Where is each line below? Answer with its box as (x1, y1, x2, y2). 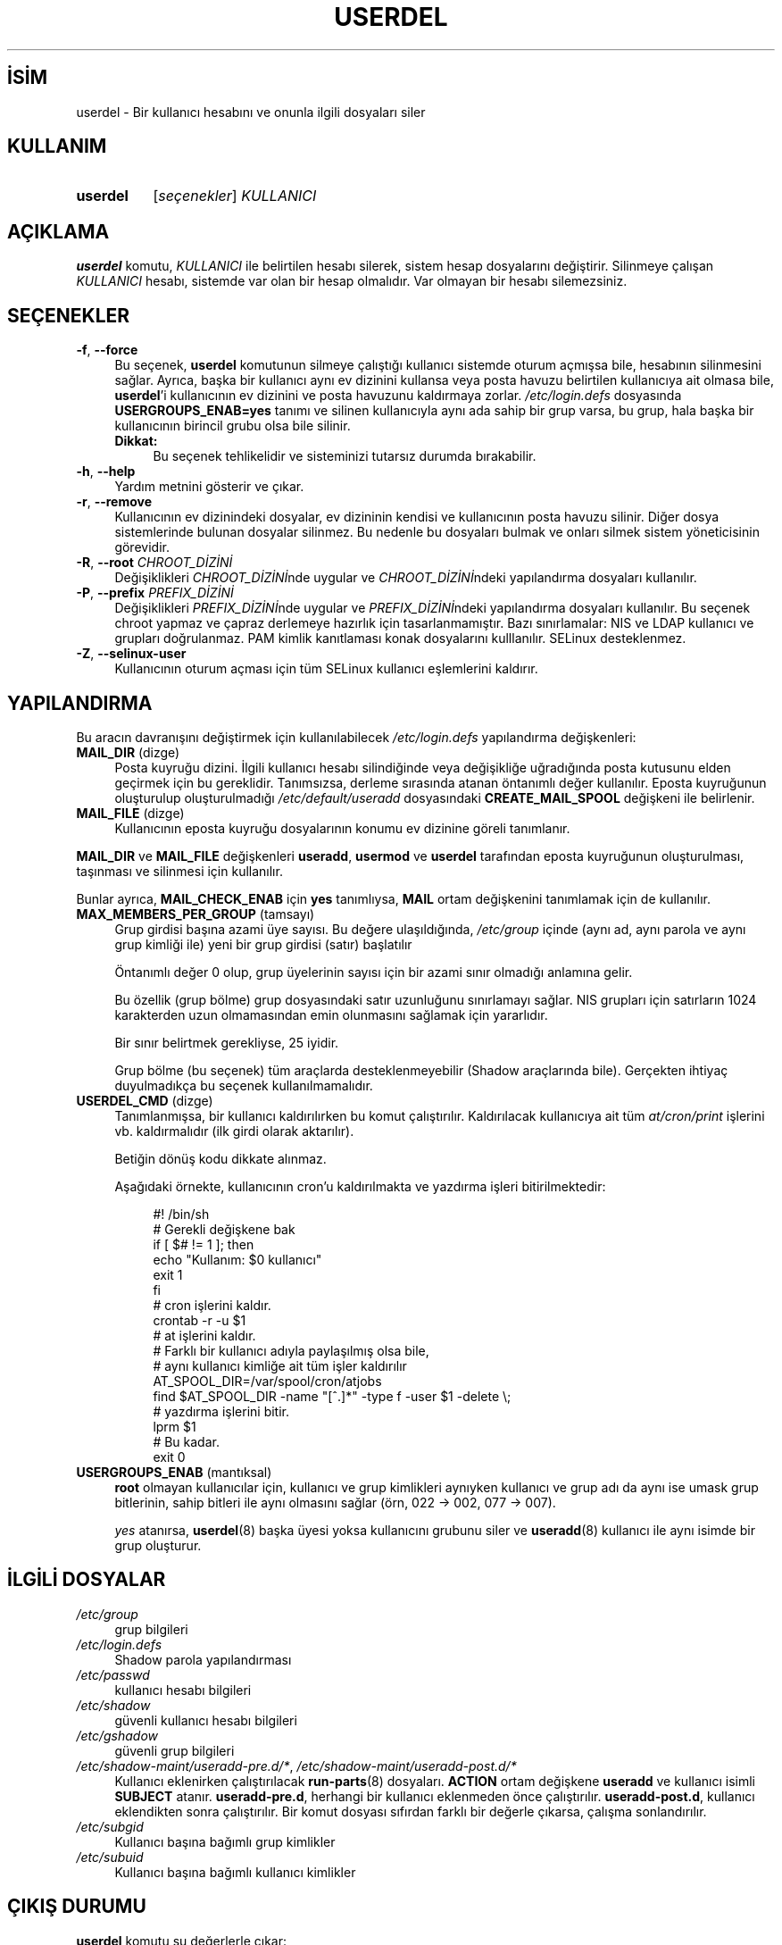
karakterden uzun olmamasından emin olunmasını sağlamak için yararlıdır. (114, 1006, 548, 1023)
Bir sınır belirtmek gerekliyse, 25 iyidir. (114, 1034, 339, 1050)
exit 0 (153, 1448, 186, 1465)
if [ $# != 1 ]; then (153, 1236, 254, 1252)
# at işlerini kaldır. (153, 1327, 256, 1343)
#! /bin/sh (153, 1206, 210, 1222)
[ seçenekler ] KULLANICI (153, 187, 317, 205)
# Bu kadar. (153, 1433, 220, 1449)
